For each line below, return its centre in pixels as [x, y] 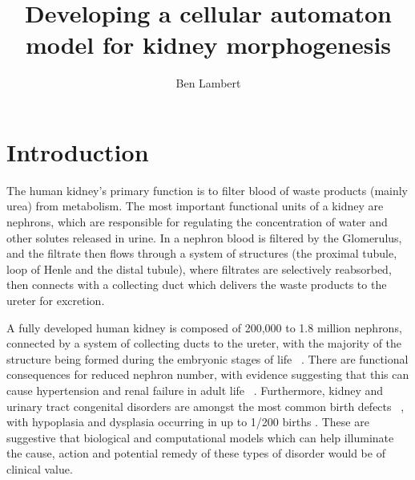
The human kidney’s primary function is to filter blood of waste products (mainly [207, 190]
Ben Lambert [208, 83]
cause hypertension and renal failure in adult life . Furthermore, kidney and [195, 390]
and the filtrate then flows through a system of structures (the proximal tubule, [202, 253]
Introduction [78, 151]
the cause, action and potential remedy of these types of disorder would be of [196, 453]
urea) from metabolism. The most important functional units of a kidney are [195, 206]
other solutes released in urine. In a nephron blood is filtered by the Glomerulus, [204, 237]
